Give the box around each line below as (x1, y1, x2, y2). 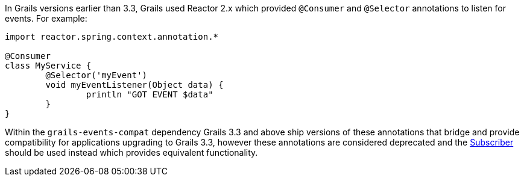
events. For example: (5, 13, 87, 23)
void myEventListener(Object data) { (45, 80, 224, 90)
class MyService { (5, 61, 92, 70)
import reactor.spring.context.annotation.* (5, 32, 219, 41)
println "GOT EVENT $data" (86, 90, 213, 99)
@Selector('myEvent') (45, 70, 148, 80)
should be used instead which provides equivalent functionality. (5, 147, 258, 158)
